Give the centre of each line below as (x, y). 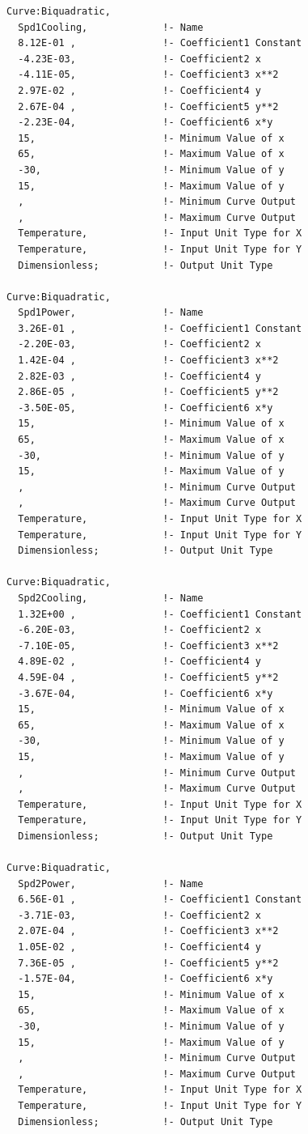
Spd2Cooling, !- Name (111, 598)
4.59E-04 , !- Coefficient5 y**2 (148, 677)
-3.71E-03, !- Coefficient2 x (139, 915)
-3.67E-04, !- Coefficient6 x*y (146, 693)
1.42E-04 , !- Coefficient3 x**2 (148, 361)
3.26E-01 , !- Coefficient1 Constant (160, 328)
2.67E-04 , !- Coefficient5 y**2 (148, 106)
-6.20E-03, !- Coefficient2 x (139, 630)
